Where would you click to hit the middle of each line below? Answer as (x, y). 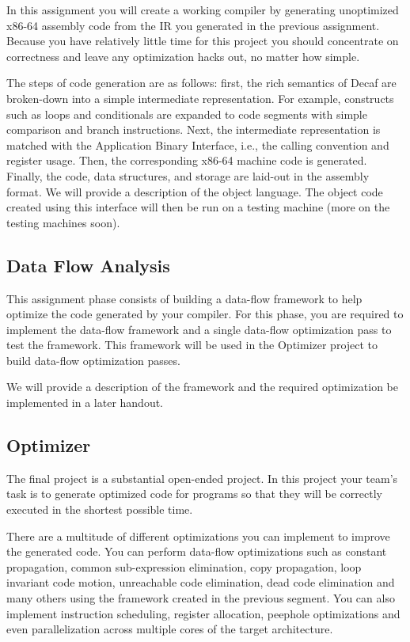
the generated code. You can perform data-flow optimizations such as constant (197, 551)
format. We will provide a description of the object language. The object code (195, 191)
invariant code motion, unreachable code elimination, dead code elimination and (201, 582)
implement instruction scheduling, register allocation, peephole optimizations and (203, 613)
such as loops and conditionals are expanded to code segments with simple (187, 114)
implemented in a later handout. (85, 403)
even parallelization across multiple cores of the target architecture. (170, 629)
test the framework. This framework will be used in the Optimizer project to (192, 345)
